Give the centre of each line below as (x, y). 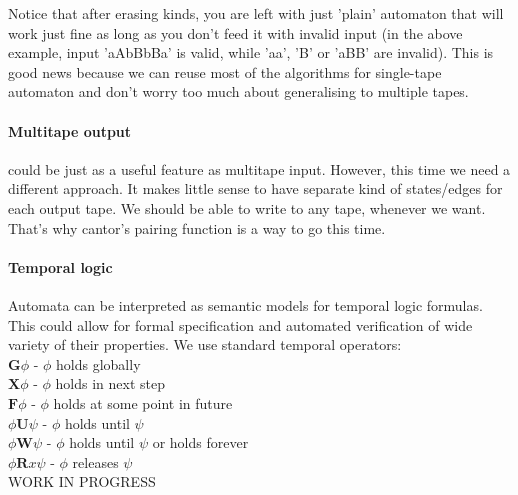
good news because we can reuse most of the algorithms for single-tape (225, 71)
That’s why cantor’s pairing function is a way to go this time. (197, 227)
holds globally (98, 363)
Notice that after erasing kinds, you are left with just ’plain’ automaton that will (256, 13)
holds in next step (110, 383)
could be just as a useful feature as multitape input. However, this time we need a (259, 168)
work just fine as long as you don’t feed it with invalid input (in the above (235, 32)
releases (95, 461)
